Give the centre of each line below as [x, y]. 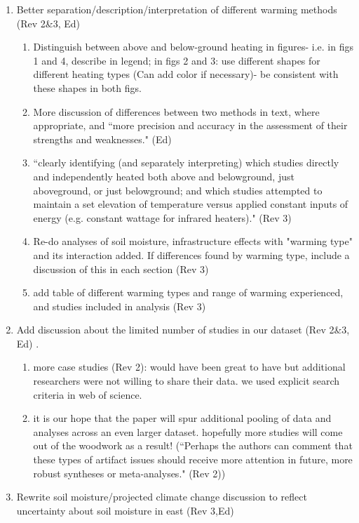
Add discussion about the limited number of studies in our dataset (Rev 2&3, [183, 330]
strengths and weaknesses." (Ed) [102, 139]
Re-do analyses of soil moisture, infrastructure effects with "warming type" [193, 241]
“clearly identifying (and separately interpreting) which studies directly [186, 163]
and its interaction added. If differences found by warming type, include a [191, 254]
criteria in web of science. [88, 394]
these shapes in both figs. [87, 87]
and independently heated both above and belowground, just [164, 176]
